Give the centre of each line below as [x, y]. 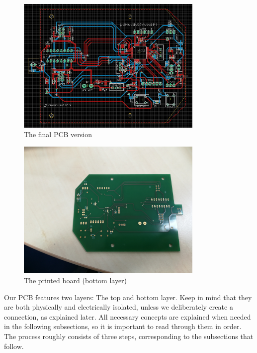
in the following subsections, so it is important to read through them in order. [123, 326]
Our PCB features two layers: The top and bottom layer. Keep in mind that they [128, 297]
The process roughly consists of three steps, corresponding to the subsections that [129, 336]
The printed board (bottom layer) [76, 280]
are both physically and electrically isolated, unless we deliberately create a [119, 307]
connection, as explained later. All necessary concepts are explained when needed [128, 316]
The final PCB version [58, 134]
